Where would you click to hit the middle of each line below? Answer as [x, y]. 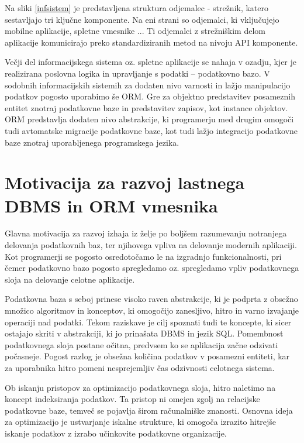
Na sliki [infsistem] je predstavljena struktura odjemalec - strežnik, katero [137, 8]
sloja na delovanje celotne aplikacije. [70, 279]
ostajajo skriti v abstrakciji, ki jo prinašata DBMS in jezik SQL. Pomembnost [144, 333]
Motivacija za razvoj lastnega [125, 182]
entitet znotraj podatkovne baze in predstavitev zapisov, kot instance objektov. [146, 107]
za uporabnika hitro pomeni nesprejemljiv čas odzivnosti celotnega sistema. [140, 367]
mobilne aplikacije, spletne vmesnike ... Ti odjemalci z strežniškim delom [135, 31]
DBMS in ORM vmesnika [111, 205]
